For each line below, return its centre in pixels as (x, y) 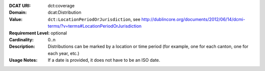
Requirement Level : (29, 33)
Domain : (18, 13)
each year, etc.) (64, 53)
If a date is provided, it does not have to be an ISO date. (104, 60)
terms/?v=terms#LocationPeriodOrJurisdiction (95, 26)
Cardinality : (21, 39)
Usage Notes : (23, 60)
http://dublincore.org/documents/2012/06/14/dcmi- (193, 19)
